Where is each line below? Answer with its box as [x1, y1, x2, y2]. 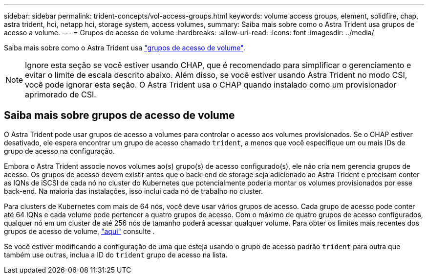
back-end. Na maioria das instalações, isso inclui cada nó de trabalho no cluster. [4, 186, 263, 195]
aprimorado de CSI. [25, 90, 96, 99]
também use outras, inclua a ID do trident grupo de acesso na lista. [4, 250, 228, 259]
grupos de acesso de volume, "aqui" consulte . [4, 227, 155, 235]
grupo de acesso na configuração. [4, 146, 115, 155]
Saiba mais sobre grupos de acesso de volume [4, 109, 235, 122]
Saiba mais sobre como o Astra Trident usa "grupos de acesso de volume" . [4, 44, 245, 52]
